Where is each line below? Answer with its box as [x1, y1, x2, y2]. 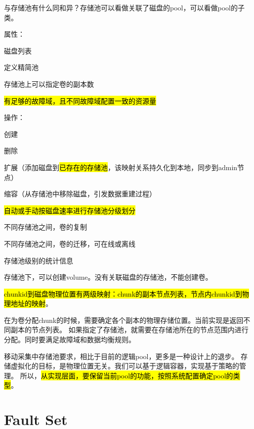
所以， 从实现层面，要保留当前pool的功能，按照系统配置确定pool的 [20, 370, 233, 380]
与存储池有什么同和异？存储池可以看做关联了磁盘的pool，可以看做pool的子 [4, 2, 245, 12]
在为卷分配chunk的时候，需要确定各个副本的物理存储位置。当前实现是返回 [4, 314, 244, 325]
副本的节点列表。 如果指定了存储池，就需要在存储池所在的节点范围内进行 [10, 324, 249, 335]
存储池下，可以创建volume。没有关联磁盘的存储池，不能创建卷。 [4, 272, 212, 282]
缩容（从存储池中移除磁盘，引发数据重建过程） [4, 188, 156, 199]
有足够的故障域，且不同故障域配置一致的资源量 [4, 95, 156, 106]
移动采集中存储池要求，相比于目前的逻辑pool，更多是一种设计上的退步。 [4, 351, 239, 361]
